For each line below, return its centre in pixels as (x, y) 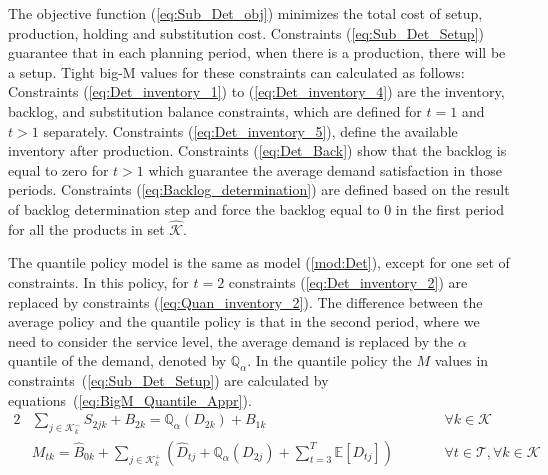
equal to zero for (58, 169)
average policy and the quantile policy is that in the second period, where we (244, 321)
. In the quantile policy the (329, 360)
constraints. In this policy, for (98, 281)
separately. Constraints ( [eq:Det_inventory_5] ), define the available (250, 130)
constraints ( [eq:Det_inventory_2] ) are (348, 281)
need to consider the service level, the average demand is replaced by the (231, 340)
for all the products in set (86, 228)
